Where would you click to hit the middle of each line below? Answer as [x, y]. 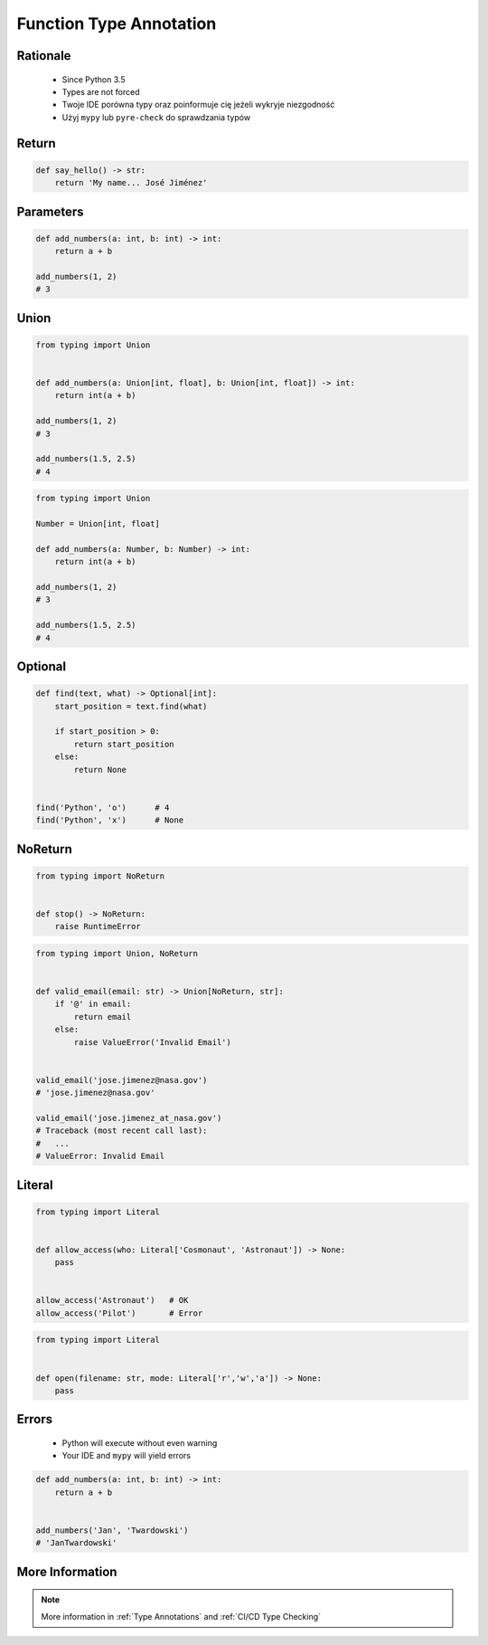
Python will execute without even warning [140, 1443]
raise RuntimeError [98, 927]
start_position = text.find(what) [131, 706]
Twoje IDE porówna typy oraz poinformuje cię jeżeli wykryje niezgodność [198, 105]
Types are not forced [101, 91]
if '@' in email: [93, 1004]
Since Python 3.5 [94, 79]
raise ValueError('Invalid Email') [153, 1042]
